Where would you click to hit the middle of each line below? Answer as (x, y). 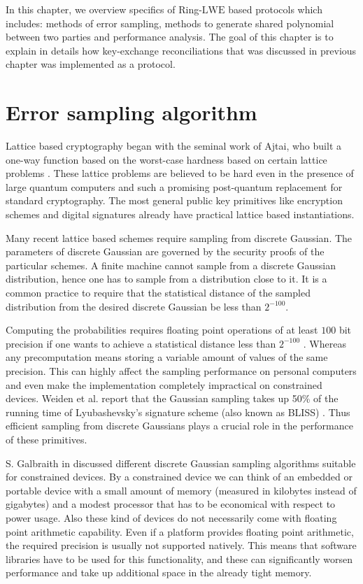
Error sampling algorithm (131, 112)
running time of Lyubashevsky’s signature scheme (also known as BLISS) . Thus (178, 412)
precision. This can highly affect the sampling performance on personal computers (181, 371)
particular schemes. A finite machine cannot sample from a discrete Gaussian (171, 265)
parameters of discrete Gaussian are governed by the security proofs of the (165, 251)
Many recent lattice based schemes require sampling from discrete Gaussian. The (179, 237)
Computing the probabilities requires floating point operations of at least (162, 330)
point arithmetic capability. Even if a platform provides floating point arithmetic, (180, 531)
